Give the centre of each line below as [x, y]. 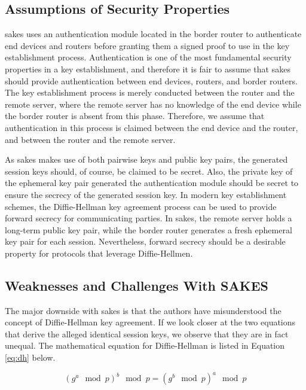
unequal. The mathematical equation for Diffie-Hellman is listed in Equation [145, 345]
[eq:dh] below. [30, 357]
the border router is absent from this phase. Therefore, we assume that [135, 116]
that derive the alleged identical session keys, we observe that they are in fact [147, 333]
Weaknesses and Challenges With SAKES [137, 285]
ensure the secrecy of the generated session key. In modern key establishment [146, 194]
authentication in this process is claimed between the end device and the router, [152, 127]
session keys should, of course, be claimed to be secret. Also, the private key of [149, 171]
